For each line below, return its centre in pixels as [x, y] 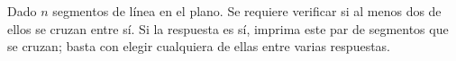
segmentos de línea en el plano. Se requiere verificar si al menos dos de [247, 11]
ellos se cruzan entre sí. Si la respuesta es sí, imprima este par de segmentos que [228, 28]
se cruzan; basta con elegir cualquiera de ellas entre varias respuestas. [199, 46]
